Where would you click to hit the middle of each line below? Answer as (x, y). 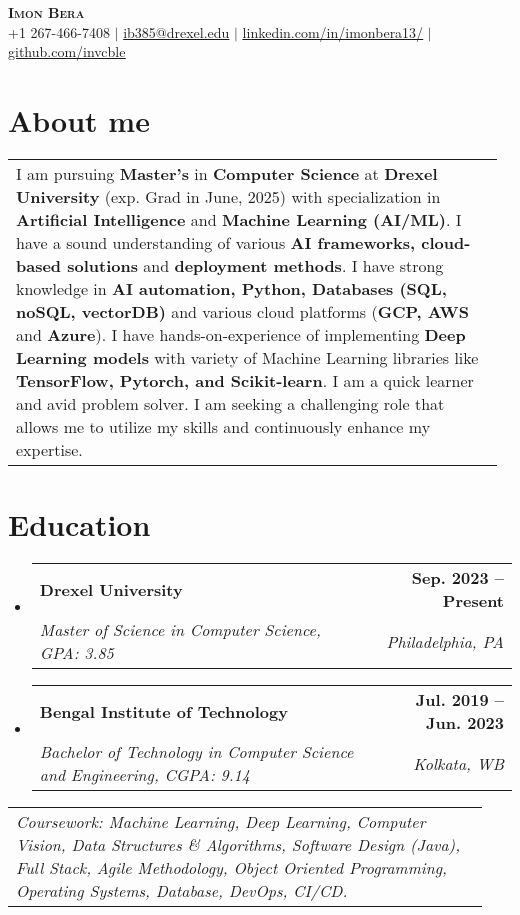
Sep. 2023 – (457, 578)
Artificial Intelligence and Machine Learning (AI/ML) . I (239, 219)
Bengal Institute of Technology (163, 711)
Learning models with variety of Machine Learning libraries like (247, 357)
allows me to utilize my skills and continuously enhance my (223, 426)
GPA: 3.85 (76, 653)
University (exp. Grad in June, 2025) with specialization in (228, 196)
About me (79, 119)
